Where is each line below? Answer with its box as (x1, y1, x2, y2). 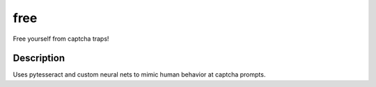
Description (13, 52, 65, 64)
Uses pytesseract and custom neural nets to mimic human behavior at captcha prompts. (13, 70, 266, 79)
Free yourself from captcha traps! (13, 35, 109, 43)
